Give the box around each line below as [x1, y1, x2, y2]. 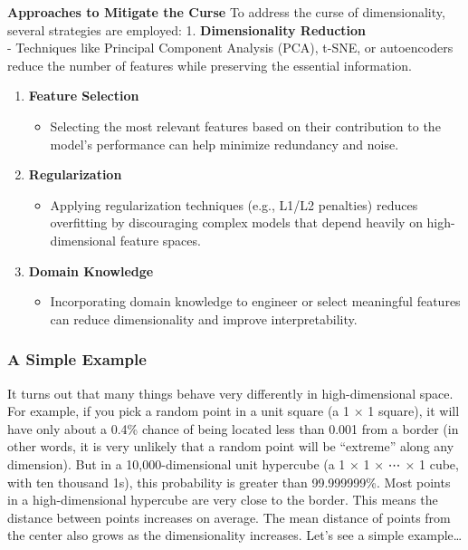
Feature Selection [28, 86, 139, 105]
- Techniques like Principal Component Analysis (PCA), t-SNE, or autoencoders [7, 38, 454, 57]
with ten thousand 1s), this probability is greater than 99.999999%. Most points [7, 472, 451, 491]
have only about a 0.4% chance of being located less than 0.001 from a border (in [7, 419, 459, 438]
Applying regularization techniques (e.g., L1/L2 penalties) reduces [50, 195, 418, 214]
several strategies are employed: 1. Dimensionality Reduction [7, 20, 367, 39]
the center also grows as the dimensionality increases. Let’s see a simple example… [7, 526, 463, 545]
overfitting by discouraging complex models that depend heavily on [50, 213, 423, 232]
